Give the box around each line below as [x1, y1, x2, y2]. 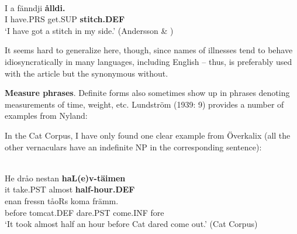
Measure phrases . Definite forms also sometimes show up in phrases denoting [5, 87, 290, 99]
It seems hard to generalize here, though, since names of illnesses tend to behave [5, 44, 293, 56]
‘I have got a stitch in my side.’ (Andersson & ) [5, 24, 174, 36]
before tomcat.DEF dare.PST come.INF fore [5, 206, 164, 218]
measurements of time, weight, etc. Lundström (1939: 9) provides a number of [5, 98, 284, 110]
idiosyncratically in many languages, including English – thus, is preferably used [5, 55, 292, 67]
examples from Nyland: [5, 109, 88, 122]
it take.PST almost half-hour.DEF [5, 183, 135, 195]
